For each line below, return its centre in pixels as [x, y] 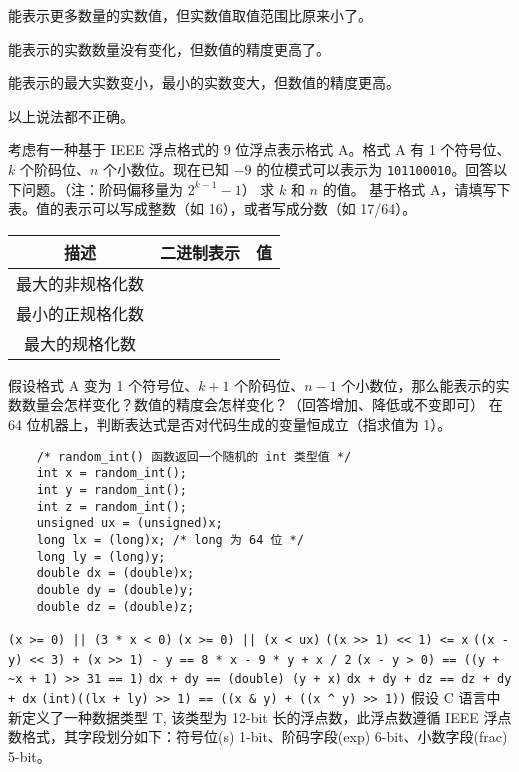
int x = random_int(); [111, 473]
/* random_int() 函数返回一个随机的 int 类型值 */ [194, 456]
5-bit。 [29, 755]
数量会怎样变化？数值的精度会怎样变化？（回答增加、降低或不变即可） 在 [262, 404]
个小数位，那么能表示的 [418, 384]
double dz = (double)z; [115, 606]
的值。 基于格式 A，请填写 [409, 188]
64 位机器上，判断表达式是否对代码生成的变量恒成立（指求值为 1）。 [230, 424]
